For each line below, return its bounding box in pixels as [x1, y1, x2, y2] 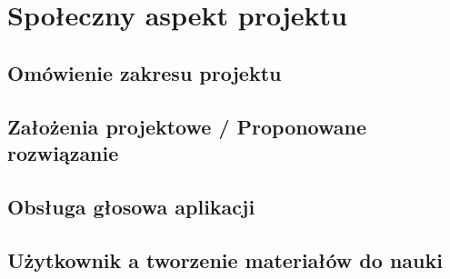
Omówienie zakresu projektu [7, 58, 282, 86]
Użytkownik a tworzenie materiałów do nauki [7, 245, 443, 274]
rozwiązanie [7, 138, 119, 166]
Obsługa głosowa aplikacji [7, 192, 255, 220]
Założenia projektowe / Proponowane [7, 112, 367, 140]
